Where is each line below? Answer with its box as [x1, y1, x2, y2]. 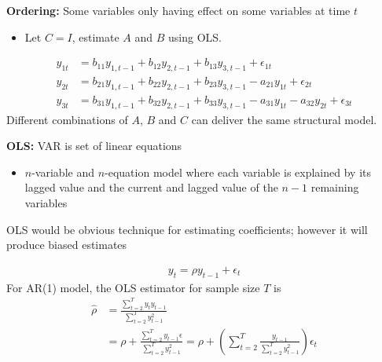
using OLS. [168, 28, 222, 45]
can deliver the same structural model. [191, 111, 377, 127]
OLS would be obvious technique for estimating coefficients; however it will [6, 221, 368, 237]
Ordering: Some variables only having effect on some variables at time [6, 2, 351, 18]
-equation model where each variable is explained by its [105, 163, 371, 180]
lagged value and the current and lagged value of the [24, 179, 278, 196]
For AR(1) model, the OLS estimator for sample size [6, 279, 260, 295]
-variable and [31, 163, 94, 180]
